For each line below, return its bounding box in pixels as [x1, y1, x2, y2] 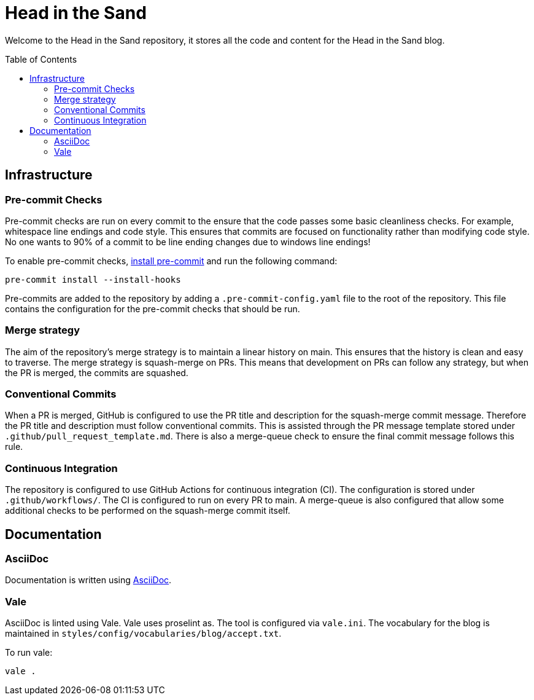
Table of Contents [5, 53, 77, 65]
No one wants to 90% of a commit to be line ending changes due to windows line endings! [5, 236, 371, 247]
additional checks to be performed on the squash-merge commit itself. [5, 505, 290, 516]
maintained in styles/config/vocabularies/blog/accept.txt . [5, 628, 282, 639]
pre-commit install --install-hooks [5, 274, 181, 285]
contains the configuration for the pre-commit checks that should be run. [5, 303, 300, 314]
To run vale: [5, 647, 53, 658]
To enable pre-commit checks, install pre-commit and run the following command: [5, 255, 338, 266]
